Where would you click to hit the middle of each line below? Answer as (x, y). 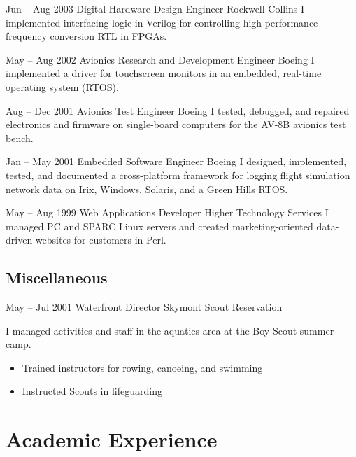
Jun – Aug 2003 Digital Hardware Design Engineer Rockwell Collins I (155, 8)
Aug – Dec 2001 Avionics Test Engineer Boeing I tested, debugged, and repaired (178, 110)
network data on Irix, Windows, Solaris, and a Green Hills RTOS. (147, 189)
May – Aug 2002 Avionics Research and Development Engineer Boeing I (160, 59)
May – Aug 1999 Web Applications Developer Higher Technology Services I (167, 212)
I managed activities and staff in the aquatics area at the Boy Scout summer (170, 330)
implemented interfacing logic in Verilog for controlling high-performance (162, 22)
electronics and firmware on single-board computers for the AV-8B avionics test (176, 124)
